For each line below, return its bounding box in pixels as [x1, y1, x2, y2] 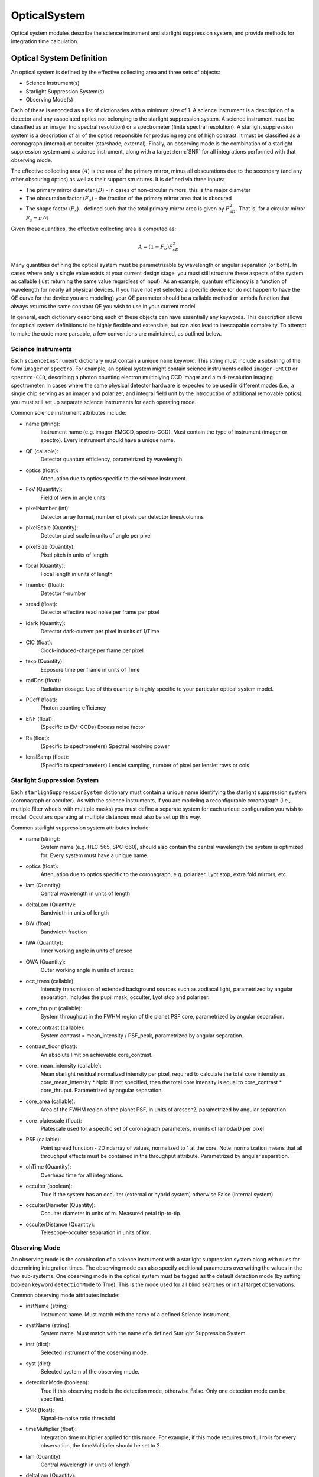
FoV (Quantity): [25, 486, 63, 493]
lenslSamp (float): [25, 753, 69, 760]
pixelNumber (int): [25, 505, 70, 512]
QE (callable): [25, 447, 58, 454]
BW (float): [25, 920, 53, 927]
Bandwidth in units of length [40, 909, 109, 916]
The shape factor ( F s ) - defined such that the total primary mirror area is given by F [25, 204, 230, 213]
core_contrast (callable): [25, 1024, 85, 1031]
